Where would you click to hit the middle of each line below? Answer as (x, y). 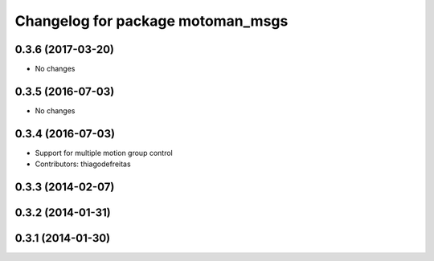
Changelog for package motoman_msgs (151, 21)
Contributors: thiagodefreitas (83, 164)
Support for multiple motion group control (104, 153)
